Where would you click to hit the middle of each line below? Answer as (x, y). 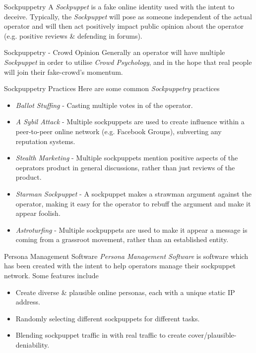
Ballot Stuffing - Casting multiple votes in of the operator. (104, 105)
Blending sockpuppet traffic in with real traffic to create (101, 335)
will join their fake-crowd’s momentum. (64, 72)
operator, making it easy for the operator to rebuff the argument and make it (133, 203)
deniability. (32, 345)
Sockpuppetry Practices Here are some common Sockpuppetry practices (112, 88)
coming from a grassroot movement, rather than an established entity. (122, 239)
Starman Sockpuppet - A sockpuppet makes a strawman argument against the (133, 193)
